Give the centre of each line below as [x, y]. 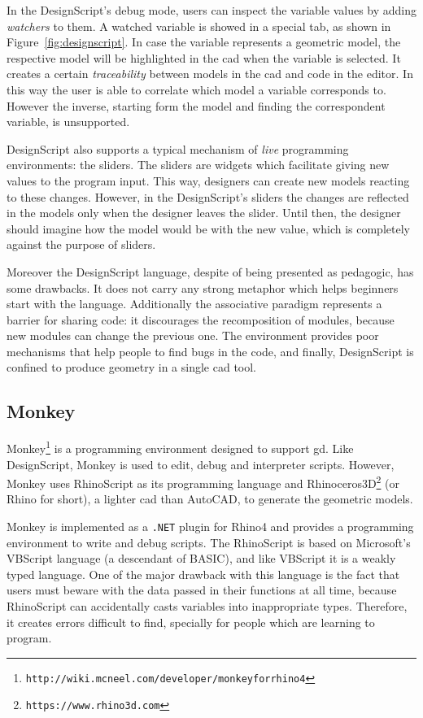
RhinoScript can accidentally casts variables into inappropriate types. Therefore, [207, 605]
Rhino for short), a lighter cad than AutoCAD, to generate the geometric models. [210, 499]
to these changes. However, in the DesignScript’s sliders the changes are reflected [208, 196]
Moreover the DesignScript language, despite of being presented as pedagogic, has [210, 271]
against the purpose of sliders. [81, 244]
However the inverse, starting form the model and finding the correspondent [196, 105]
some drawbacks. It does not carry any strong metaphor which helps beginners [203, 287]
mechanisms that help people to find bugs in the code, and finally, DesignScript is [210, 351]
